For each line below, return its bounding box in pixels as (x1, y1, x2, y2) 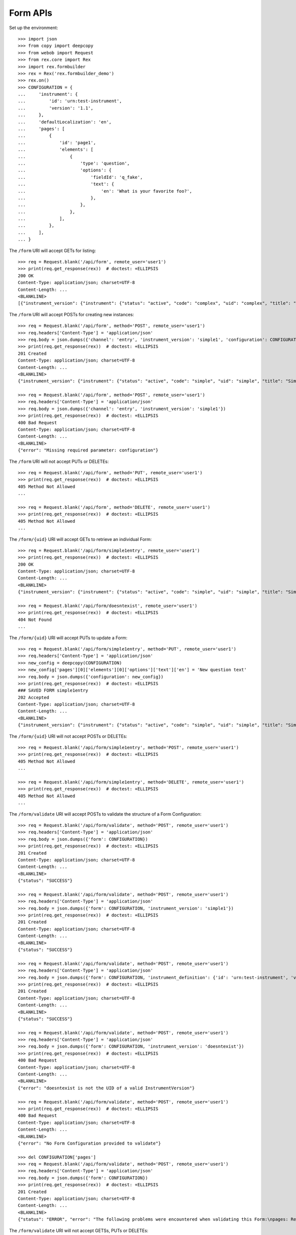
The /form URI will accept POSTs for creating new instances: (9, 311, 134, 317)
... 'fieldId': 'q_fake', (18, 174, 143, 180)
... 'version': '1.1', (18, 105, 94, 111)
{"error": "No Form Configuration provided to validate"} (18, 1140, 161, 1146)
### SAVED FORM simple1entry (18, 688, 88, 694)
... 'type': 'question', (18, 161, 130, 166)
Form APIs (9, 7, 53, 18)
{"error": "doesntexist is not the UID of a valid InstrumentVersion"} (18, 1085, 195, 1091)
